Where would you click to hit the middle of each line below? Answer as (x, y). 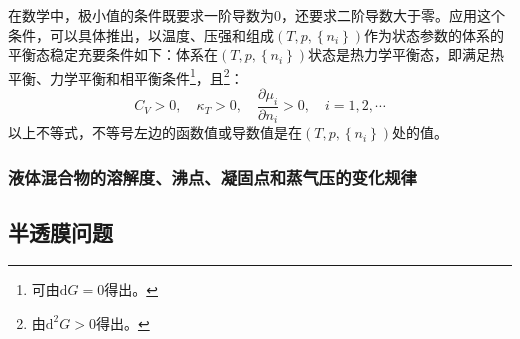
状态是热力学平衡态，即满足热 (406, 54)
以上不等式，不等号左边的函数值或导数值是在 (155, 132)
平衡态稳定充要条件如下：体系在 (113, 54)
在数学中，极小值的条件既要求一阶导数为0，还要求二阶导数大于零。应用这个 (256, 15)
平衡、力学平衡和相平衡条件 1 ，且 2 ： (126, 76)
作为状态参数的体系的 (434, 34)
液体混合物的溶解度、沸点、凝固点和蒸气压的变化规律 (212, 176)
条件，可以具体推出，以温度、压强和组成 (141, 34)
